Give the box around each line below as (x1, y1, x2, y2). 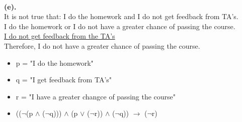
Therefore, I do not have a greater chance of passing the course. (4, 40, 200, 51)
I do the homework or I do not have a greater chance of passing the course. (4, 21, 235, 31)
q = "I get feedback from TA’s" (16, 74, 112, 85)
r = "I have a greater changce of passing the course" (16, 91, 176, 101)
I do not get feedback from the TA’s (4, 31, 115, 41)
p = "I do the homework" (16, 57, 94, 68)
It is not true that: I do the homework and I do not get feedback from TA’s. (4, 11, 238, 22)
